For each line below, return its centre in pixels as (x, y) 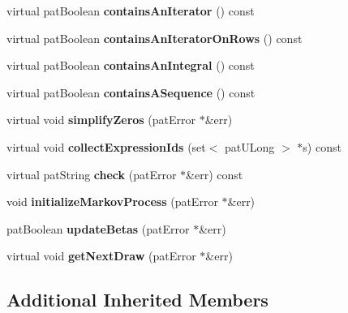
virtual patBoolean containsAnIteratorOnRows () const (155, 38)
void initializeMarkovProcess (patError (112, 202)
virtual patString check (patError (92, 174)
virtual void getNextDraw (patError (101, 256)
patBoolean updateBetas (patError (98, 228)
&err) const (215, 174)
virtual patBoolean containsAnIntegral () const (131, 65)
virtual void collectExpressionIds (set (106, 146)
